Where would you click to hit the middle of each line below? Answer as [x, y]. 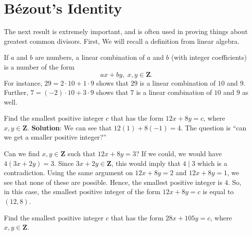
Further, [16, 92]
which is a [212, 163]
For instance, [23, 82]
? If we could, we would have [179, 154]
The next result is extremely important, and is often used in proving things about [126, 31]
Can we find [22, 154]
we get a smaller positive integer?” [55, 137]
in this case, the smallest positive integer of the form [82, 191]
